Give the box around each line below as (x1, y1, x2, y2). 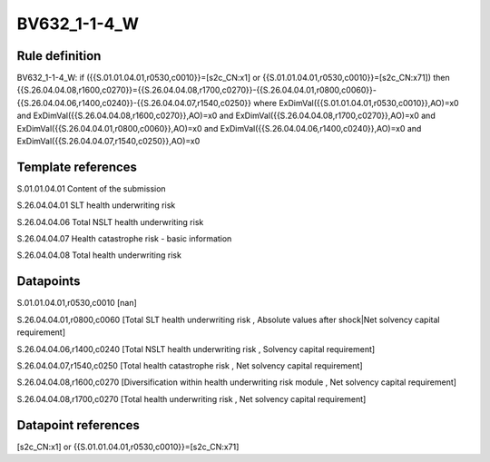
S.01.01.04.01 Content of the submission (16, 182, 167, 194)
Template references (16, 159, 138, 174)
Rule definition (16, 48, 102, 64)
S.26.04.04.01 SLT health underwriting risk (16, 200, 176, 211)
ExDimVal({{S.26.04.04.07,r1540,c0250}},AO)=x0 (16, 136, 201, 147)
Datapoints (16, 273, 81, 290)
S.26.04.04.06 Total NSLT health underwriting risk (16, 216, 204, 227)
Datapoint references (16, 418, 141, 433)
